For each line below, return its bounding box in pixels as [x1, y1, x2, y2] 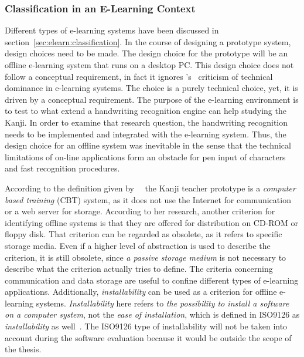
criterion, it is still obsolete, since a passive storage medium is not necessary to [5, 251, 286, 263]
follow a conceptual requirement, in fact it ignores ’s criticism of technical [5, 70, 273, 82]
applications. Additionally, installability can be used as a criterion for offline [5, 285, 277, 298]
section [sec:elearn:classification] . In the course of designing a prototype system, [5, 35, 291, 48]
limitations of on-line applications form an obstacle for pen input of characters [5, 150, 286, 163]
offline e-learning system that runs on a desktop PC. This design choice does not [5, 59, 294, 70]
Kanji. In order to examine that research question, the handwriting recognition [5, 116, 288, 128]
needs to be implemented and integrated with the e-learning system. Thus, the [5, 127, 286, 140]
